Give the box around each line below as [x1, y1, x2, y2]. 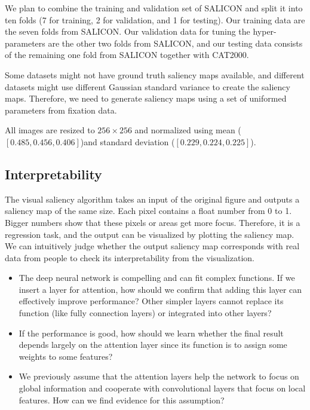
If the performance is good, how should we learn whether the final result [19, 326, 284, 339]
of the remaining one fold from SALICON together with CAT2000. [5, 48, 249, 61]
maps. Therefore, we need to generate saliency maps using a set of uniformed [5, 92, 287, 105]
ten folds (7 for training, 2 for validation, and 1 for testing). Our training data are [5, 13, 305, 26]
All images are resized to [5, 124, 95, 136]
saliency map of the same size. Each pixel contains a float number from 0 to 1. [5, 204, 292, 217]
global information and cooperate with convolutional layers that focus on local [19, 382, 306, 394]
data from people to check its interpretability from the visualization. [5, 251, 254, 264]
